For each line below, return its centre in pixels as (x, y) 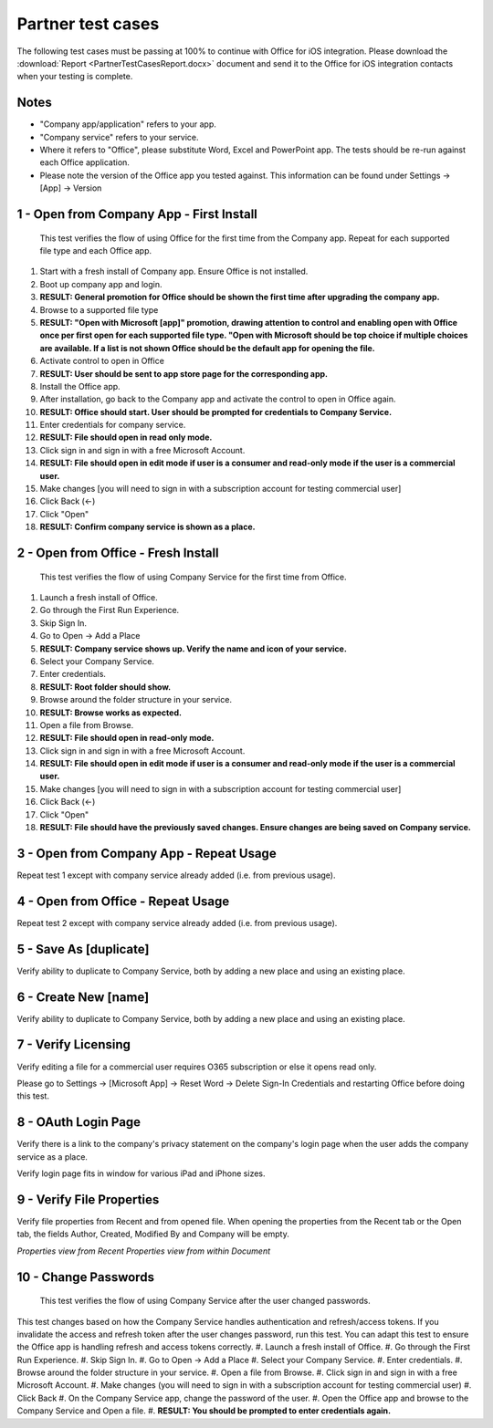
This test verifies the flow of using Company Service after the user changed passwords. (205, 1301)
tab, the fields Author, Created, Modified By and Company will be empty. (153, 1234)
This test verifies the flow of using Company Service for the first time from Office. (193, 577)
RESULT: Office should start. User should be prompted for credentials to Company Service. (216, 412)
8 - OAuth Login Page (79, 1122)
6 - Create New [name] (83, 997)
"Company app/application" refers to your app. (128, 124)
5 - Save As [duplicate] (83, 949)
